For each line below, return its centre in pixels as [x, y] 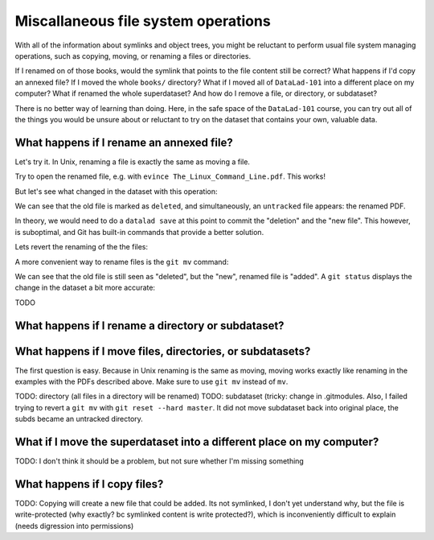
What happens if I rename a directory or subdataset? [149, 326]
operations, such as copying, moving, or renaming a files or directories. [133, 56]
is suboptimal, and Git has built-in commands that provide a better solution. [139, 232]
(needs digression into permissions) [74, 526]
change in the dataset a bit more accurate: [85, 288]
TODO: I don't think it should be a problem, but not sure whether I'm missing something [160, 461]
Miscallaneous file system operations [143, 21]
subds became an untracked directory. [79, 419]
